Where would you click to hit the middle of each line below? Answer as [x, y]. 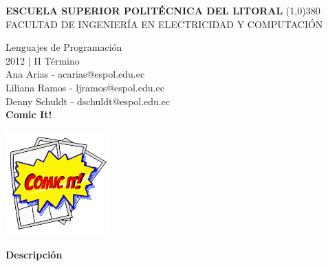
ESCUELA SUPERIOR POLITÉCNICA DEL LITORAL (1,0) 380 [163, 10]
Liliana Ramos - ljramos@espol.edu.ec [85, 87]
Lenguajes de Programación [64, 47]
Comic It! [29, 114]
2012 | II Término [43, 60]
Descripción [34, 254]
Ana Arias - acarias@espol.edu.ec [75, 74]
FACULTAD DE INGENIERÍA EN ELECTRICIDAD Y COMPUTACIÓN [164, 24]
